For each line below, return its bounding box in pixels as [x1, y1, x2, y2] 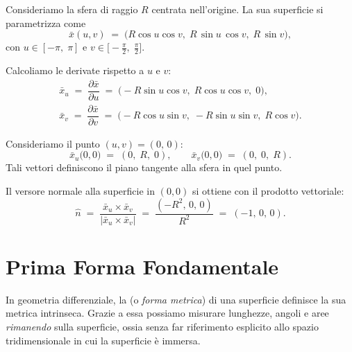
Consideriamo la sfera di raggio [6, 2, 138, 16]
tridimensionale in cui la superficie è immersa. [6, 333, 201, 347]
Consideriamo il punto [6, 136, 100, 150]
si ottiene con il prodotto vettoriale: [192, 183, 344, 197]
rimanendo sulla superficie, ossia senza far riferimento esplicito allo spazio [6, 319, 319, 333]
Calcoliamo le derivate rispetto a [6, 63, 144, 78]
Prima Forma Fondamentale [6, 252, 279, 280]
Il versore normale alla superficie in [6, 183, 155, 197]
